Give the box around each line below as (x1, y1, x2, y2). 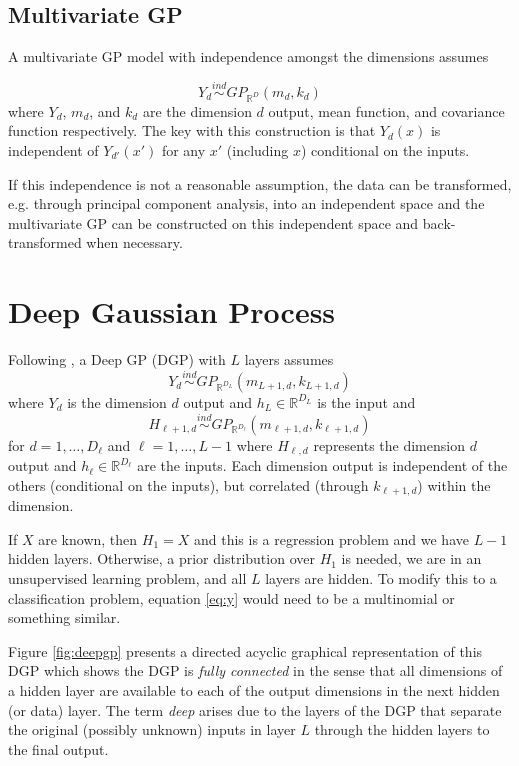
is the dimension (67, 391, 167, 412)
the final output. (8, 738, 109, 759)
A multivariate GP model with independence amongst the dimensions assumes (8, 46, 489, 67)
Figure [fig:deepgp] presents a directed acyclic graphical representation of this (8, 640, 483, 661)
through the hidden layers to (314, 719, 490, 740)
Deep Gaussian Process (8, 291, 336, 332)
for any (161, 139, 206, 160)
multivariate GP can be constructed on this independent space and (8, 212, 419, 233)
